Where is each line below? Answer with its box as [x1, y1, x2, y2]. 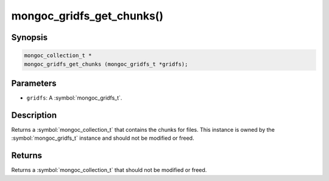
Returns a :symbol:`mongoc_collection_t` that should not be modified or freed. [11, 166, 207, 174]
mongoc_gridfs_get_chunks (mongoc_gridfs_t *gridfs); [24, 61, 188, 67]
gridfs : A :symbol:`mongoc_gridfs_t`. [26, 94, 122, 101]
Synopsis [11, 32, 48, 43]
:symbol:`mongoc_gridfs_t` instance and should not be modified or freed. [11, 134, 194, 142]
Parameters [11, 78, 57, 88]
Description [11, 110, 57, 120]
